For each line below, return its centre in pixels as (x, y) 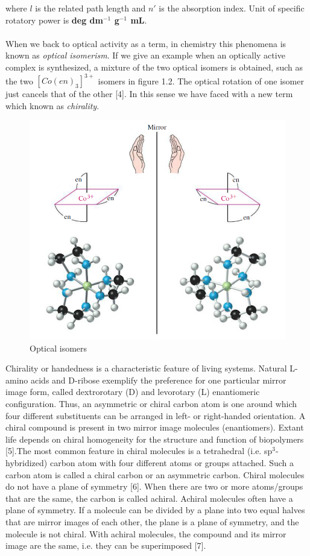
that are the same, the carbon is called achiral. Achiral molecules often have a (149, 498)
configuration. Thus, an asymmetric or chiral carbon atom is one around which (151, 404)
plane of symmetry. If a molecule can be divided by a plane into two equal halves (155, 510)
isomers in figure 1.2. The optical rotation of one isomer (201, 81)
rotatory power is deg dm (54, 20)
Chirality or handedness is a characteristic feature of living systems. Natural (146, 368)
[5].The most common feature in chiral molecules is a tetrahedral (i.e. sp (139, 451)
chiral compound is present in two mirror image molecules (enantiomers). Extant (155, 427)
